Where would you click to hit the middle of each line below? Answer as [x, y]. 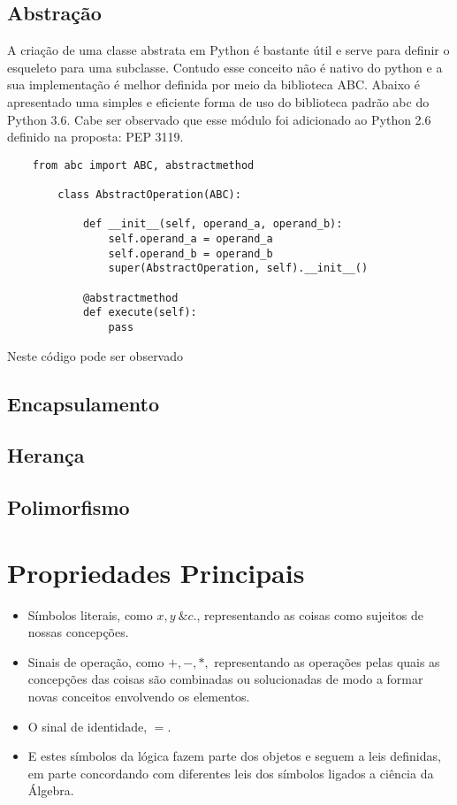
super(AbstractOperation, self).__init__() [238, 268]
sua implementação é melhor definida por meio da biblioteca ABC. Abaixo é [213, 84]
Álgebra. [51, 790]
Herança [46, 455]
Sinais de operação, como [96, 661]
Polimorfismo [69, 507]
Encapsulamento [83, 403]
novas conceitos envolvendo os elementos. [139, 697]
